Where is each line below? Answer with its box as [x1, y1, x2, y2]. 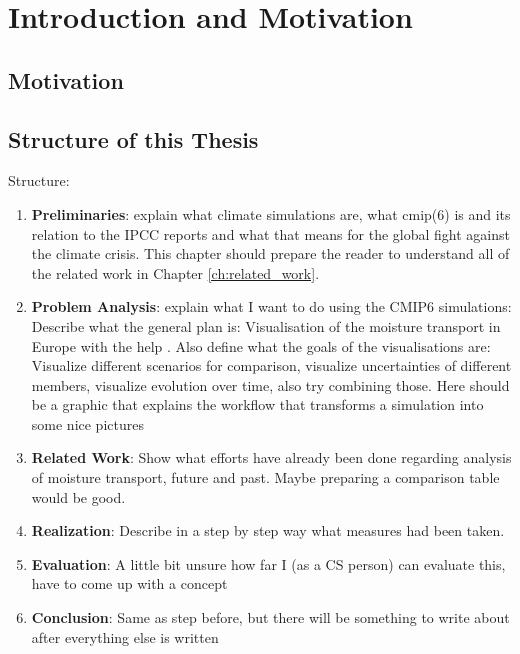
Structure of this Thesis [8, 123, 259, 154]
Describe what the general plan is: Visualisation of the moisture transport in [31, 315, 501, 336]
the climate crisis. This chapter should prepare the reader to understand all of [31, 243, 510, 264]
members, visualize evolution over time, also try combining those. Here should [31, 374, 510, 395]
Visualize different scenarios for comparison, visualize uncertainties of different [31, 355, 512, 376]
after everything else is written [31, 626, 219, 647]
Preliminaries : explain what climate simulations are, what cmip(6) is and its [31, 203, 511, 224]
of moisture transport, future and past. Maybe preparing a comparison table [31, 467, 500, 488]
